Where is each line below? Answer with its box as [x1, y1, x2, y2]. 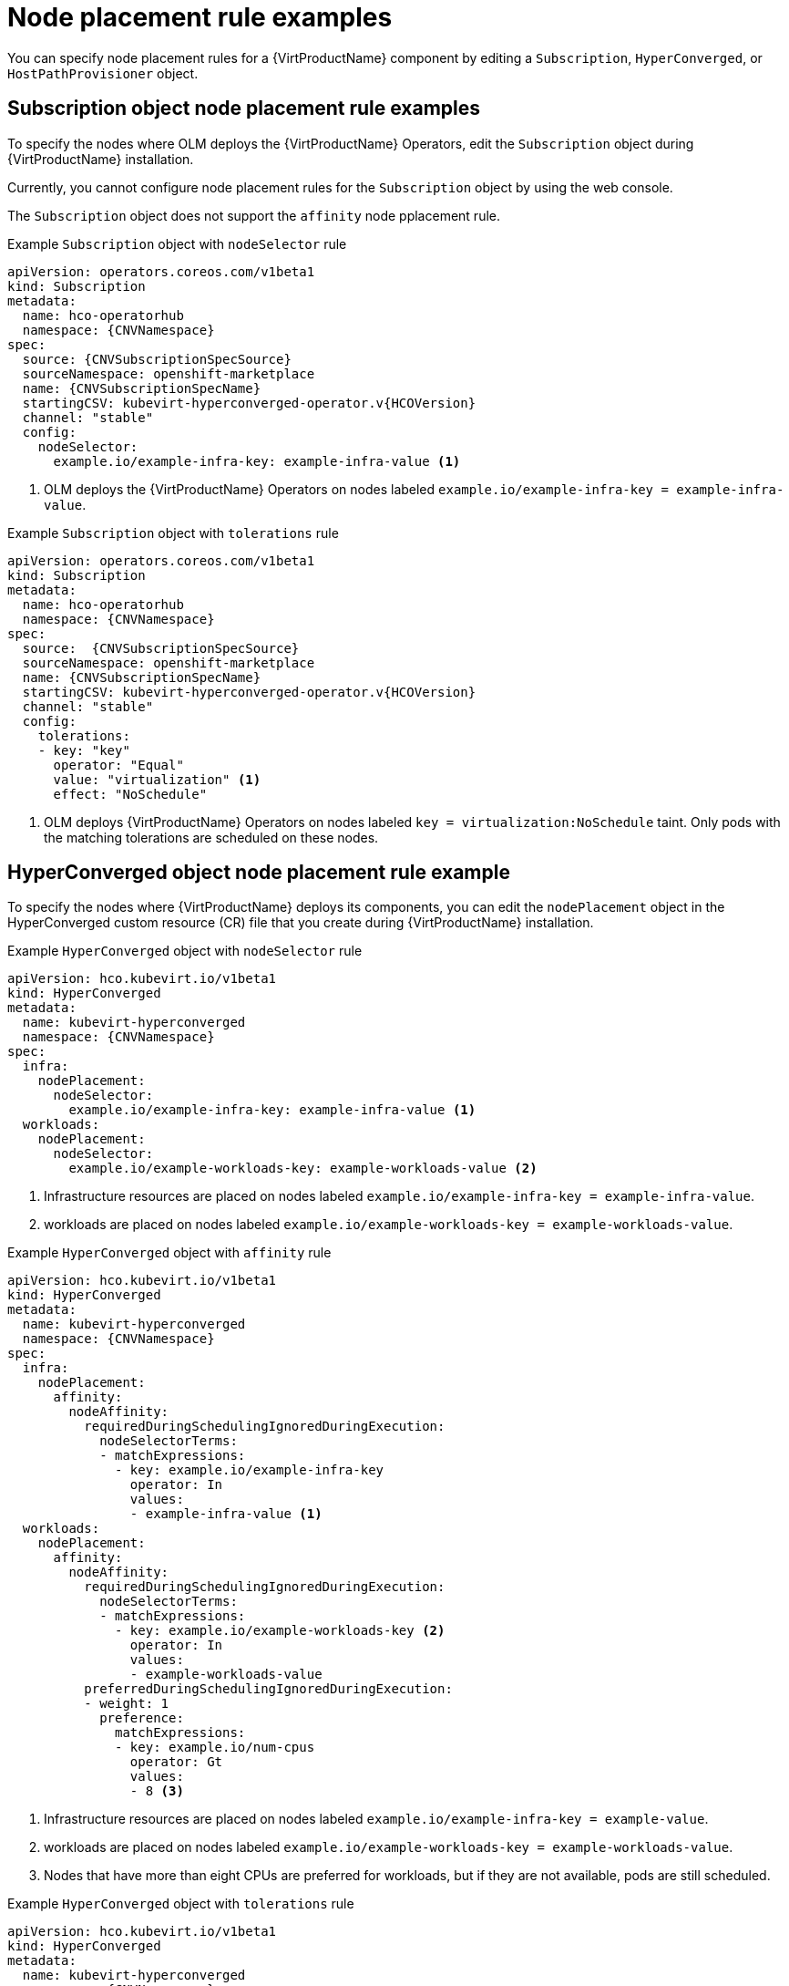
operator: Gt [129, 1754, 223, 1770]
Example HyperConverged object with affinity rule [7, 1245, 332, 1261]
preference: [99, 1711, 184, 1726]
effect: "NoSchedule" [53, 786, 208, 802]
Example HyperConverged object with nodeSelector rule [7, 943, 363, 959]
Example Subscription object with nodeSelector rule [7, 235, 347, 252]
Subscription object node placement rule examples [7, 97, 481, 120]
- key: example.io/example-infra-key [115, 1463, 384, 1478]
